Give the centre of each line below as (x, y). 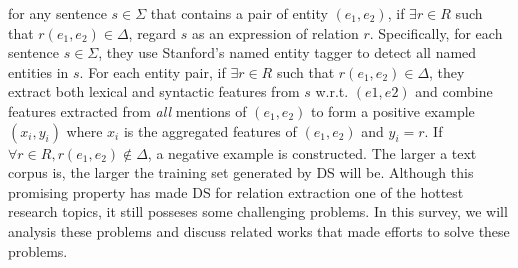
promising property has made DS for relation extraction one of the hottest (236, 191)
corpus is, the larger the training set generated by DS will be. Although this (241, 172)
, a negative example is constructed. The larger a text (312, 152)
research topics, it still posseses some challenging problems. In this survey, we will (258, 211)
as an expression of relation (275, 32)
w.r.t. (332, 91)
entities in (38, 71)
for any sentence (57, 13)
